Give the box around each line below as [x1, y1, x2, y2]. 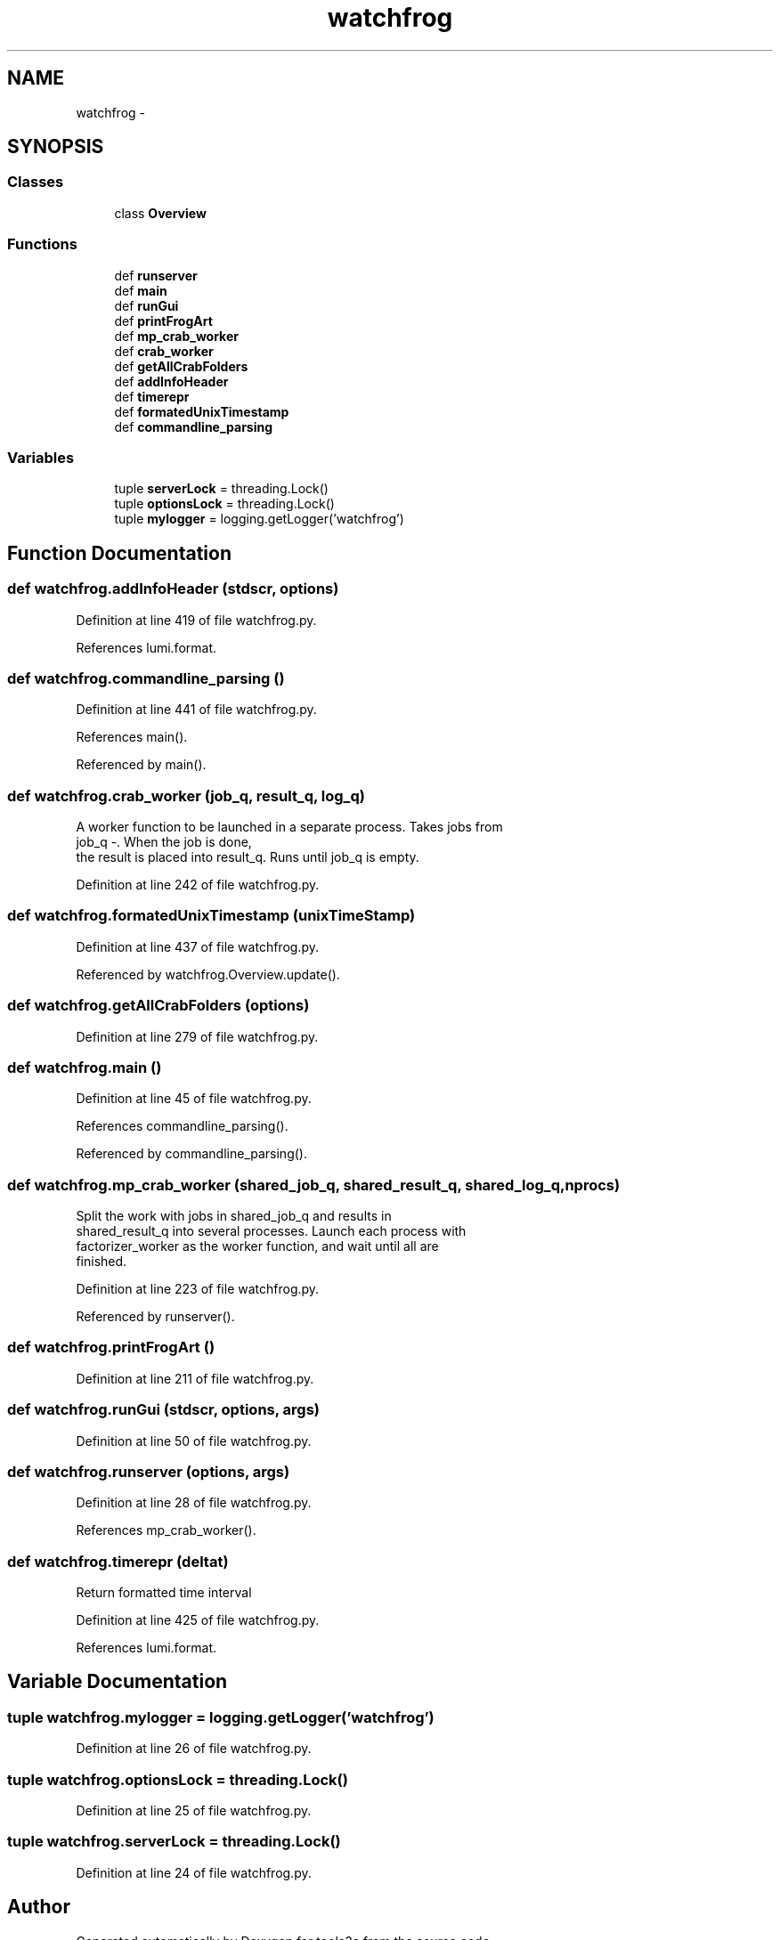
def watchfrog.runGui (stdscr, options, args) [7, 1400, 320, 1419]
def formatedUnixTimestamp [114, 403, 289, 419]
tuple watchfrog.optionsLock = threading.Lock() [7, 1770, 348, 1789]
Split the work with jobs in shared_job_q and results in [76, 1208, 392, 1224]
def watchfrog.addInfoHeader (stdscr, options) [7, 580, 339, 598]
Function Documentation [7, 541, 232, 564]
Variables [7, 448, 75, 467]
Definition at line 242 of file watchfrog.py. [76, 877, 320, 893]
